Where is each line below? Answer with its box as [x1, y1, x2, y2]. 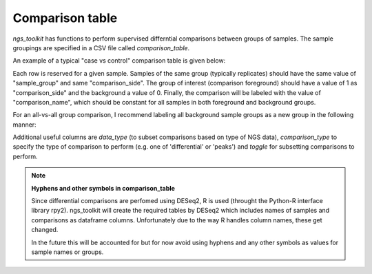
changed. [31, 226, 59, 234]
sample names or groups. [31, 248, 104, 256]
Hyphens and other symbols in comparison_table [31, 184, 176, 192]
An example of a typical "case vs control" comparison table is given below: [12, 56, 226, 65]
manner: [12, 120, 37, 129]
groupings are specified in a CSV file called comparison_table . [12, 43, 190, 52]
